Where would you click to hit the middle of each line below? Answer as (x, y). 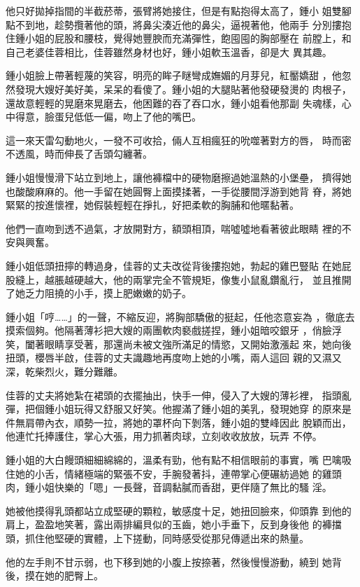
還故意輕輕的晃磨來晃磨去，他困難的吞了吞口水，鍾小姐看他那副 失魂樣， (174, 103)
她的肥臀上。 (74, 575)
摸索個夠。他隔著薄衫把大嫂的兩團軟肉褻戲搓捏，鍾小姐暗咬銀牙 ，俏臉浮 (174, 330)
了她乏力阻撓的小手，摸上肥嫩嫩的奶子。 (99, 293)
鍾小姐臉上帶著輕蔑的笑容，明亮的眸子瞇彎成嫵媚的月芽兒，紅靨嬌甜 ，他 (174, 75)
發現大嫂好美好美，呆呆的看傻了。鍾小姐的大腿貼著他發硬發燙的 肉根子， (183, 89)
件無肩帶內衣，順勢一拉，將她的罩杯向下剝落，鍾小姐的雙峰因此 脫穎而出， (179, 422)
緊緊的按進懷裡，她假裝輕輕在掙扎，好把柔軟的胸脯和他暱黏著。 (152, 205)
